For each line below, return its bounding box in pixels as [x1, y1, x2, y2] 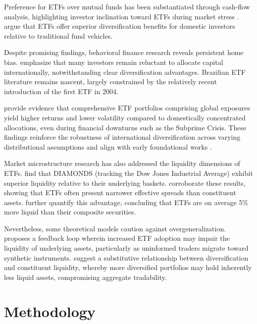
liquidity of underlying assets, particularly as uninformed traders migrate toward [4, 243, 249, 253]
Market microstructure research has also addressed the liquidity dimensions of [4, 158, 240, 168]
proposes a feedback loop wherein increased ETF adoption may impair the [4, 233, 230, 243]
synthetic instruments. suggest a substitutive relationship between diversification [4, 252, 249, 263]
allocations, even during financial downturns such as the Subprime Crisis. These [4, 122, 247, 132]
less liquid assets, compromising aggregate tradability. [4, 271, 167, 282]
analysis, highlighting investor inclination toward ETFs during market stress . [4, 11, 239, 21]
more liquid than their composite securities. [4, 207, 136, 217]
